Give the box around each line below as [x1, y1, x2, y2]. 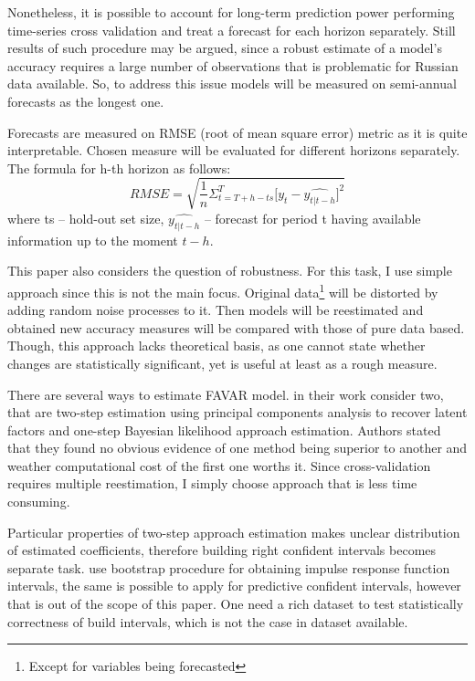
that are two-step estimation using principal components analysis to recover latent [7, 403, 468, 422]
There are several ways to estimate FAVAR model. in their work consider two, [7, 384, 444, 403]
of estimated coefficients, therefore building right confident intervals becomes [7, 540, 437, 560]
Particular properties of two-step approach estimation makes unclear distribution [7, 522, 460, 541]
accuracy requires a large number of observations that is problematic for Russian [7, 56, 459, 75]
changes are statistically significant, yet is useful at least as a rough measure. [7, 353, 438, 372]
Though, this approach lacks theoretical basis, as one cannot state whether [7, 336, 426, 355]
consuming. [7, 492, 70, 511]
